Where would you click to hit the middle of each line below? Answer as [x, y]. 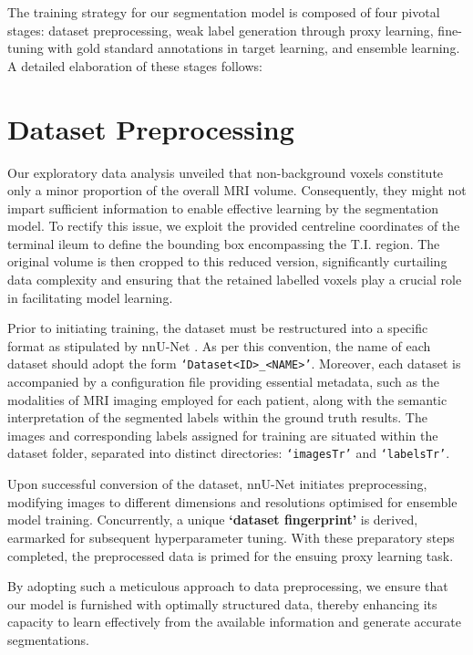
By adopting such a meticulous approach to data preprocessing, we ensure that [228, 586]
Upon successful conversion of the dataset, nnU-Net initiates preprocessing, [217, 484]
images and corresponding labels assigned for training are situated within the [223, 435]
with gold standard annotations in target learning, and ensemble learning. [254, 48]
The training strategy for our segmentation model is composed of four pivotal [224, 12]
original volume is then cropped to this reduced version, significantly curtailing [227, 261]
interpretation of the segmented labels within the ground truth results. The [217, 417]
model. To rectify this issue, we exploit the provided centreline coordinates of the [234, 226]
